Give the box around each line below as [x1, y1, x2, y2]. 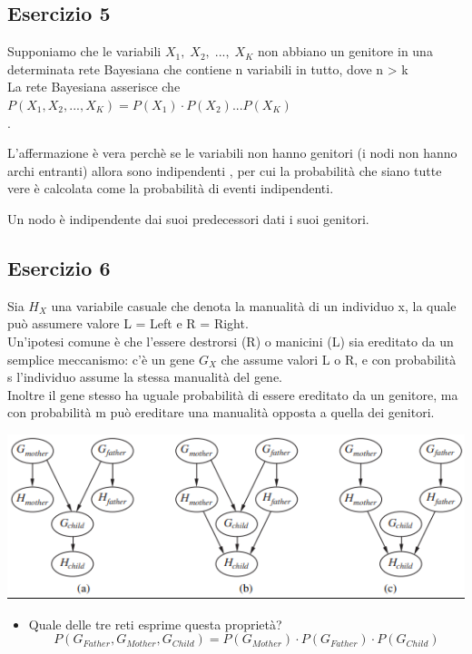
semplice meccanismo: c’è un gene [7, 349, 195, 368]
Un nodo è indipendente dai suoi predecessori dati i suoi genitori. [7, 209, 369, 228]
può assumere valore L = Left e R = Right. [7, 314, 249, 333]
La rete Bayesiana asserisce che [7, 77, 181, 96]
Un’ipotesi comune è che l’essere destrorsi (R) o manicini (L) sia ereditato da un [7, 331, 454, 350]
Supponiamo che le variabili [7, 42, 162, 61]
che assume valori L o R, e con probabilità [221, 349, 457, 368]
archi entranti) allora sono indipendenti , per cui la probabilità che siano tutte [7, 161, 442, 180]
